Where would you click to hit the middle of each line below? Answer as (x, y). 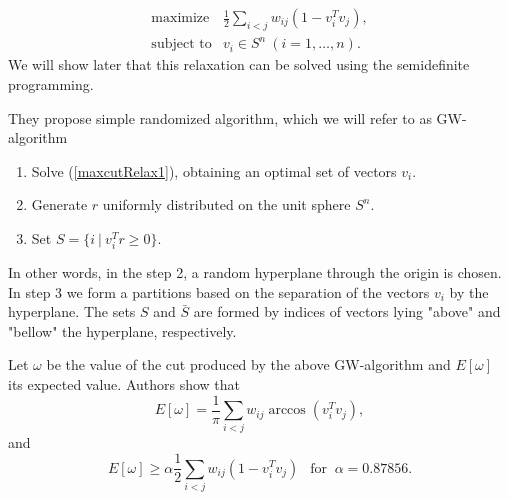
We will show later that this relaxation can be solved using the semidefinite (239, 64)
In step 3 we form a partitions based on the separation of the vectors (219, 291)
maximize (180, 18)
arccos (287, 410)
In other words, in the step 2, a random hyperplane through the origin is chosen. (255, 272)
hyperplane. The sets (72, 311)
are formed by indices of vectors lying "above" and (347, 311)
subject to (181, 44)
